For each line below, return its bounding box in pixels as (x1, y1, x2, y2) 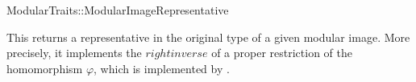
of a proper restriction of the (211, 44, 352, 61)
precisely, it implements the (6, 44, 142, 61)
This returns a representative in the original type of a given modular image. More (6, 28, 410, 45)
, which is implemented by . (94, 59, 230, 76)
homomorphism (6, 59, 83, 76)
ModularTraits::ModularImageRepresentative (6, 2, 229, 18)
